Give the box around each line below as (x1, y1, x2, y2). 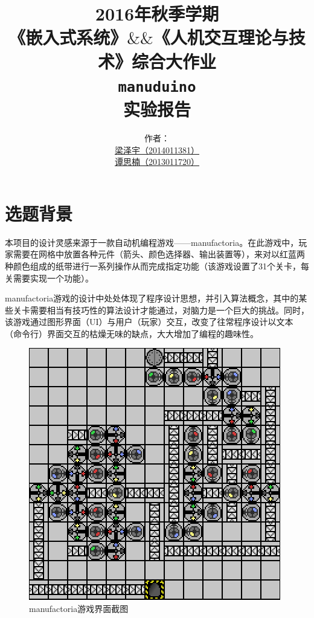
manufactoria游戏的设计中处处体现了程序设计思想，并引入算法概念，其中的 (5, 292, 299, 304)
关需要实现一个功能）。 (5, 271, 94, 284)
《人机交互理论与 (153, 25, 289, 50)
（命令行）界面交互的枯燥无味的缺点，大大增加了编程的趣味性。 (5, 327, 258, 340)
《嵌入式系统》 (8, 25, 127, 50)
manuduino (118, 78, 196, 95)
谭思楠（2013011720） (115, 155, 199, 168)
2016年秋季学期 (95, 1, 219, 26)
